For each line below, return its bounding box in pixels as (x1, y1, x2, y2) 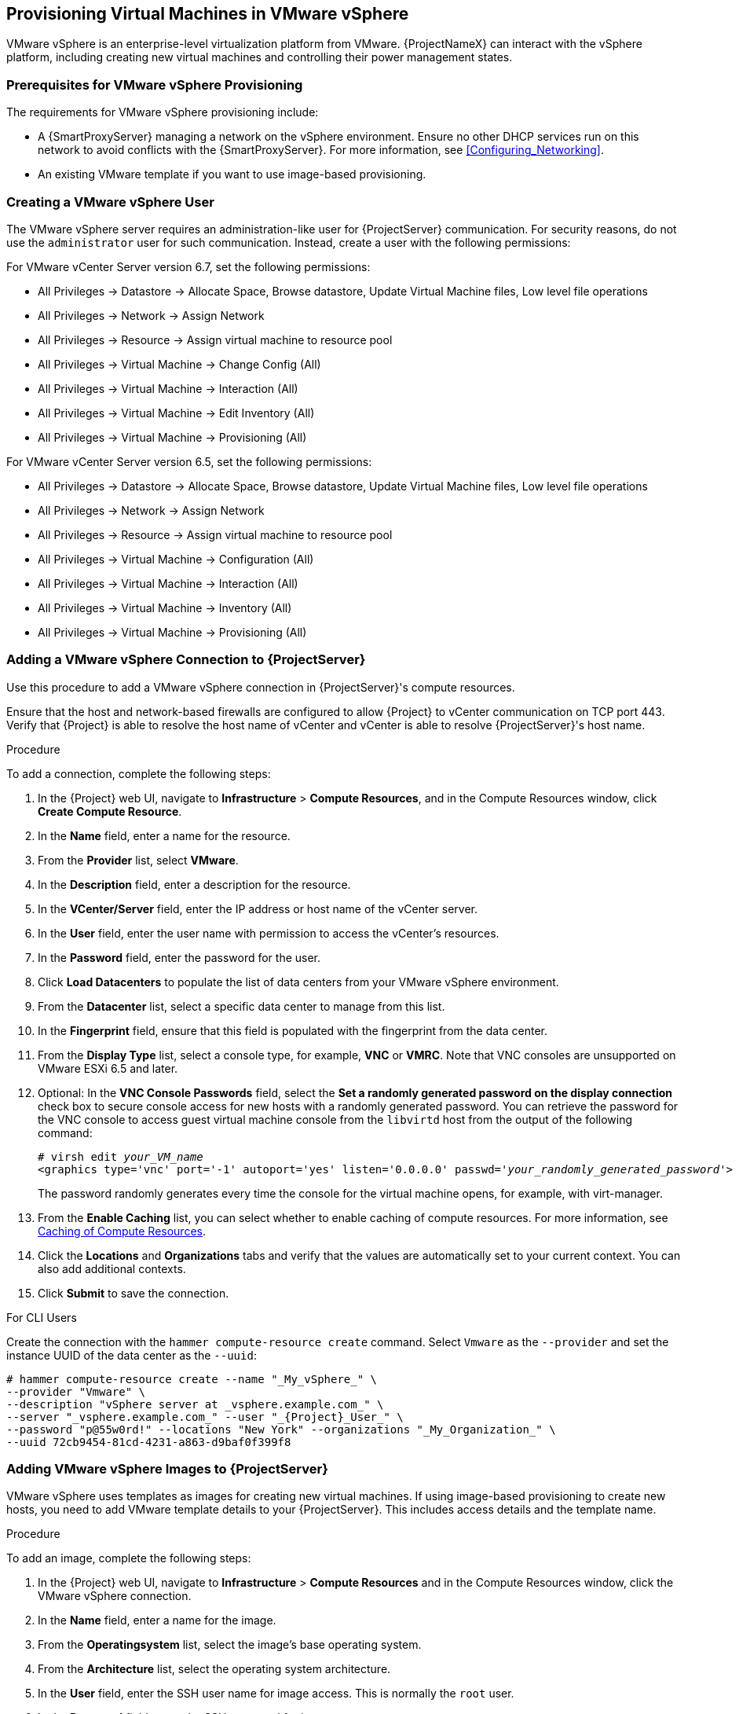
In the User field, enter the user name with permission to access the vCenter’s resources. (38, 926, 499, 940)
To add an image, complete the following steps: (6, 1551, 251, 1565)
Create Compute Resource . (38, 804, 182, 818)
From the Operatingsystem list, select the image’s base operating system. (38, 1638, 422, 1652)
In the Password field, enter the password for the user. (38, 950, 321, 964)
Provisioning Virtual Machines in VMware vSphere (6, 4, 409, 24)
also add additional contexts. (38, 1261, 186, 1275)
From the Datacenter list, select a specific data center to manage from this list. (38, 999, 445, 1013)
